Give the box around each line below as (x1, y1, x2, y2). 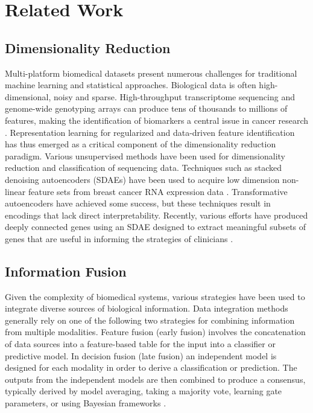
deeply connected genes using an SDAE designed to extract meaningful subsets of (5, 220, 306, 233)
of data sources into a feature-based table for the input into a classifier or (5, 338, 276, 350)
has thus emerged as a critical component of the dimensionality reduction (5, 138, 276, 150)
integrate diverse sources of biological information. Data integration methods (5, 302, 288, 315)
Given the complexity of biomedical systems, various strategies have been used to (5, 290, 305, 303)
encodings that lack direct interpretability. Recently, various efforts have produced (5, 208, 308, 221)
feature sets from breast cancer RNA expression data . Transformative (28, 185, 288, 197)
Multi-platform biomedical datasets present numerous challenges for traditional (5, 66, 297, 79)
